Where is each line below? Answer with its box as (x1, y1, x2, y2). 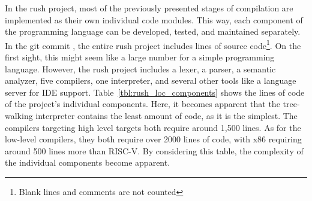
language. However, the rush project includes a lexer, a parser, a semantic (5, 62, 276, 75)
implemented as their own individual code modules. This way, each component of (5, 13, 303, 26)
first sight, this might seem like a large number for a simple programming (5, 51, 275, 63)
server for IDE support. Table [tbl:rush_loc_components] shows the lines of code (5, 86, 305, 98)
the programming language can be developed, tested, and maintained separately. (5, 25, 301, 38)
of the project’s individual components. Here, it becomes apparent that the (5, 98, 280, 110)
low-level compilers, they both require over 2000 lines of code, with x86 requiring (5, 133, 302, 145)
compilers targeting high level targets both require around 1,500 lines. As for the (5, 121, 301, 133)
